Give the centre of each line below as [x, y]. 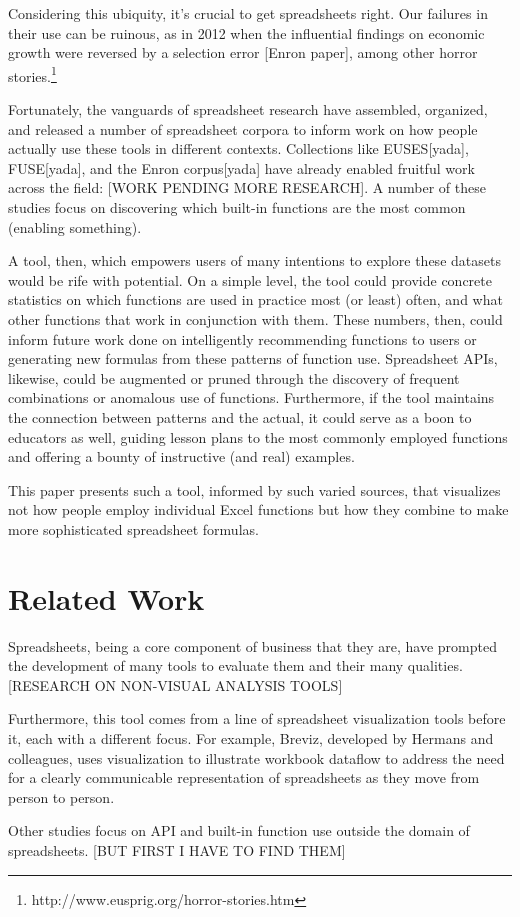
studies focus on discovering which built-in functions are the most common [237, 207]
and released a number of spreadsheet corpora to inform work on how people [243, 128]
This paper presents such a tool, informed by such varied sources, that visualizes [254, 489]
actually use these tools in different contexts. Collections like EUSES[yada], [238, 148]
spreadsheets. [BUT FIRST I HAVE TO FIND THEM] [177, 849]
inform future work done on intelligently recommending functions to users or [242, 338]
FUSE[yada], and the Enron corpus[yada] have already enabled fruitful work [241, 167]
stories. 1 [32, 74]
